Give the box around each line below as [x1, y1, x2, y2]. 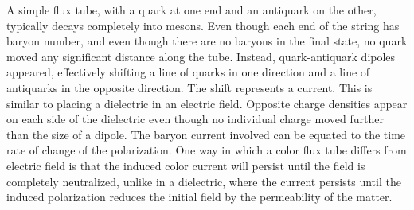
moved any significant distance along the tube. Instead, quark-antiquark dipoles [6, 48, 396, 64]
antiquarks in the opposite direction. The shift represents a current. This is [6, 79, 373, 95]
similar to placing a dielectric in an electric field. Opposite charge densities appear [6, 95, 408, 111]
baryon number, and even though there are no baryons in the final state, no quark [6, 33, 408, 49]
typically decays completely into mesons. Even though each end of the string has [6, 17, 400, 33]
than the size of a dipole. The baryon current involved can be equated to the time [6, 126, 406, 142]
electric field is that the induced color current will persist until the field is [6, 157, 365, 173]
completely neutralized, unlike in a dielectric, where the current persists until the [6, 173, 401, 189]
